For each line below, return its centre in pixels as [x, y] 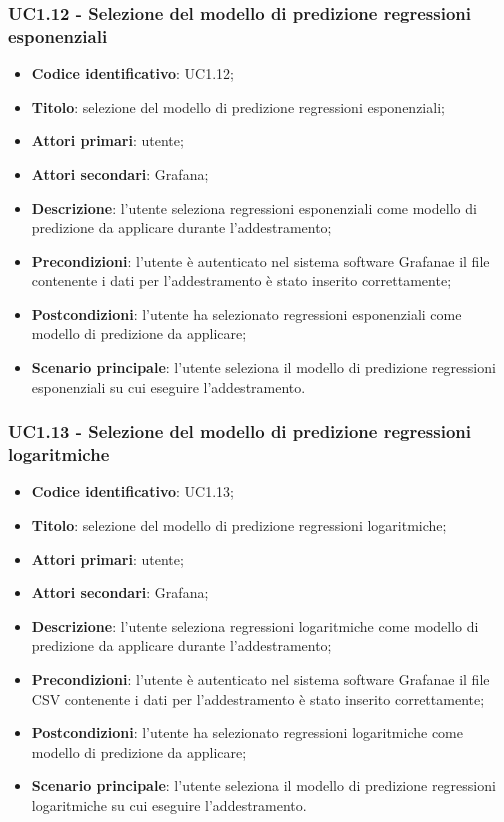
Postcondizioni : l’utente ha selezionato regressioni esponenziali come [246, 313]
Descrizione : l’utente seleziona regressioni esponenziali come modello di [254, 207]
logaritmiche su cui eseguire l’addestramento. [169, 804]
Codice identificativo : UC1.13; [132, 491]
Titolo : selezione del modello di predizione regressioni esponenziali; [238, 106]
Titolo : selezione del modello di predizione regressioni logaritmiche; [239, 525]
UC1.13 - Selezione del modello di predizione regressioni [239, 431]
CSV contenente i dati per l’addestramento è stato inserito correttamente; [258, 698]
